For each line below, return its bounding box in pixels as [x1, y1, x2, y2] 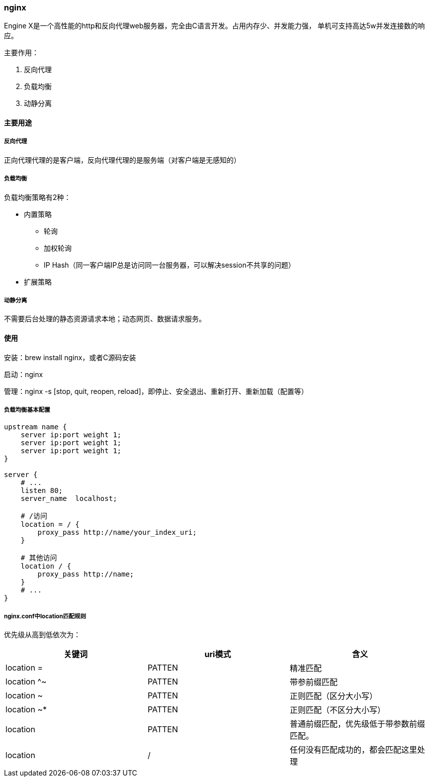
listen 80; [20, 487, 63, 495]
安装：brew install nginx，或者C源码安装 [4, 353, 136, 362]
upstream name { [4, 423, 67, 431]
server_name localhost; [20, 494, 117, 503]
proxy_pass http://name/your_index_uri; [37, 528, 197, 537]
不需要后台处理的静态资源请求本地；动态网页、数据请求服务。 [4, 314, 206, 323]
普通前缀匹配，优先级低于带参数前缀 [289, 719, 425, 729]
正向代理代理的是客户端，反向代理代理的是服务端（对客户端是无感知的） [4, 155, 241, 164]
